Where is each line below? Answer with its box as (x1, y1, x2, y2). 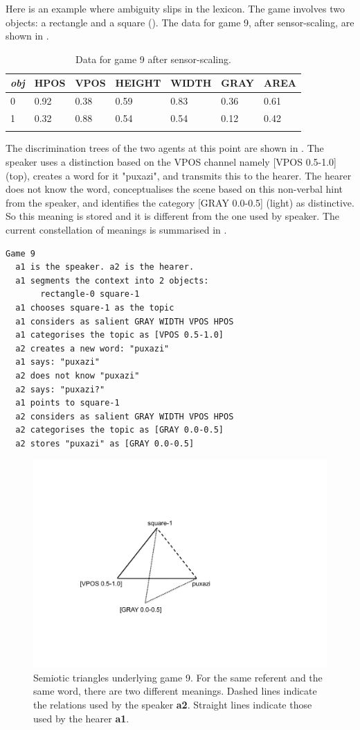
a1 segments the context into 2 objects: (15, 275, 209, 286)
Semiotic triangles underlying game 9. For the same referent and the (33, 670, 323, 684)
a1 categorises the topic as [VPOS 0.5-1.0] (15, 330, 224, 340)
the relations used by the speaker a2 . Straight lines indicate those (33, 697, 312, 711)
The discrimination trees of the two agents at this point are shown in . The (6, 141, 324, 155)
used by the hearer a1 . (33, 711, 129, 725)
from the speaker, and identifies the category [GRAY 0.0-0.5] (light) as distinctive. (6, 195, 354, 209)
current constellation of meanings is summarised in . (6, 222, 227, 236)
